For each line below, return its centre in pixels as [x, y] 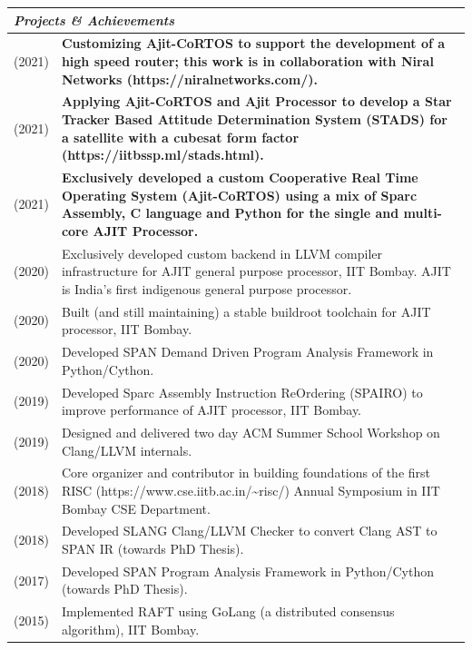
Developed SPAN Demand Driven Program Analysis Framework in [247, 352]
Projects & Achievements [94, 20]
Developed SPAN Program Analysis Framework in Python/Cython [247, 571]
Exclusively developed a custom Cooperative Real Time [240, 177]
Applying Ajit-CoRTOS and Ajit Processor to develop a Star [256, 101]
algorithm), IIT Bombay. [130, 629]
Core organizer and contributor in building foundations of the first [246, 473]
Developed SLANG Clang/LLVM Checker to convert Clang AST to [249, 531]
